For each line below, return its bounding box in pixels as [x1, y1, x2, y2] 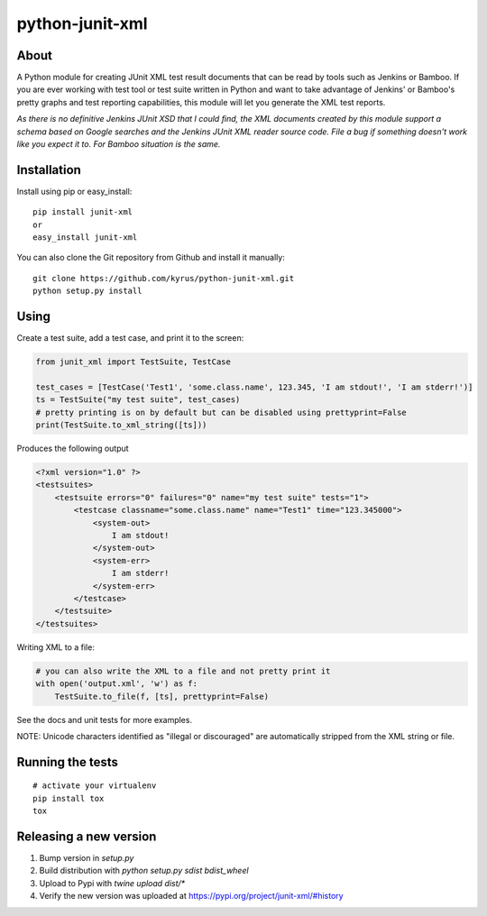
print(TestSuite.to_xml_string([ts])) [35, 420, 207, 430]
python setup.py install [32, 286, 142, 297]
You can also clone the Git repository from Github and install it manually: [16, 252, 286, 263]
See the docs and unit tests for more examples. [16, 714, 193, 725]
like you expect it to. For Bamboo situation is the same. [16, 139, 221, 150]
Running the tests [16, 754, 119, 770]
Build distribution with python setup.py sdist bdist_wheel [39, 866, 249, 876]
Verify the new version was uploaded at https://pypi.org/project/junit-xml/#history [39, 891, 344, 902]
